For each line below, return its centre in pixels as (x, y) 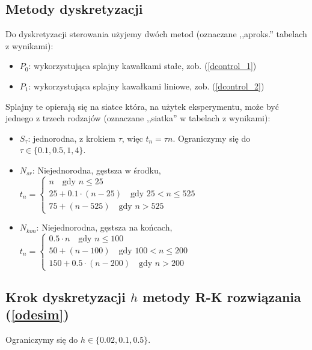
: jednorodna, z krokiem (72, 138)
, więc (132, 138)
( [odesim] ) (37, 314)
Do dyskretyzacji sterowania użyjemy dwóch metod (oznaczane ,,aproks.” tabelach (156, 34)
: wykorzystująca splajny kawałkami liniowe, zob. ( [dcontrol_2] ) (146, 86)
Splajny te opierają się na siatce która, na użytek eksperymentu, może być (142, 106)
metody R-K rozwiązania (222, 296)
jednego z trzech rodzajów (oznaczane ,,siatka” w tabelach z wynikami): (138, 118)
